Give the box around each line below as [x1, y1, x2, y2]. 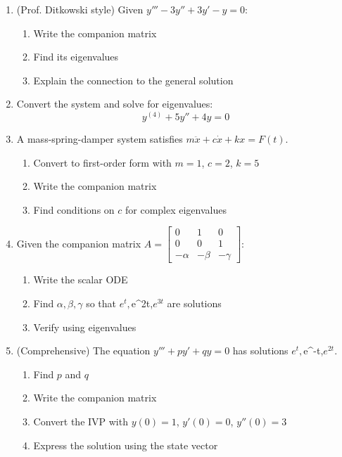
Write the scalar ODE [33, 272, 128, 287]
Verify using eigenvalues [33, 319, 137, 334]
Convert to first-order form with [33, 155, 172, 169]
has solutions [232, 343, 289, 358]
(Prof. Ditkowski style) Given [16, 2, 144, 16]
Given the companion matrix [16, 236, 141, 250]
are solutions [167, 296, 222, 311]
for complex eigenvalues [125, 202, 227, 217]
